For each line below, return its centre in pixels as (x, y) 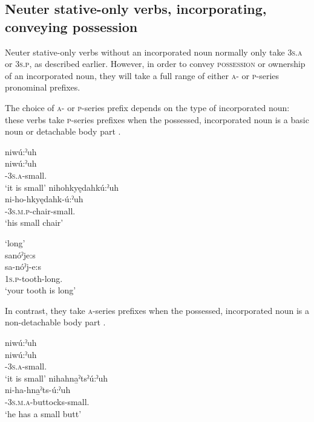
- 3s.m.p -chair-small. (40, 210)
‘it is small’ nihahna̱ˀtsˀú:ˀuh (57, 378)
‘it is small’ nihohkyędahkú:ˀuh (62, 187)
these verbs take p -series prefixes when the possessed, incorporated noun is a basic (157, 119)
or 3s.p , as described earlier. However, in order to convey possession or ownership (155, 64)
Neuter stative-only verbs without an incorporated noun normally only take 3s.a (154, 52)
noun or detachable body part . (63, 131)
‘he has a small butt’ (43, 413)
